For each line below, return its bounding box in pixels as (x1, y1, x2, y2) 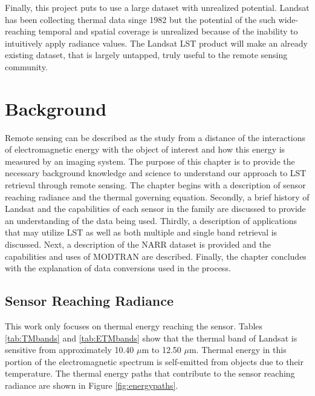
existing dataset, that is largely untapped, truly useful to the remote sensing (5, 48, 288, 61)
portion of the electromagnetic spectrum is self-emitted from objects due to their (5, 355, 304, 368)
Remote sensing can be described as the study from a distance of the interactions (5, 131, 306, 144)
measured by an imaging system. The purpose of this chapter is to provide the (5, 154, 295, 167)
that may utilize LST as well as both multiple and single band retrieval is (5, 226, 278, 239)
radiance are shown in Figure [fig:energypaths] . (5, 378, 178, 391)
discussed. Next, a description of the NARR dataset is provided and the (5, 238, 271, 251)
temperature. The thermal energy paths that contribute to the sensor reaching (5, 367, 295, 380)
